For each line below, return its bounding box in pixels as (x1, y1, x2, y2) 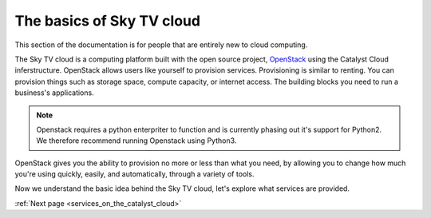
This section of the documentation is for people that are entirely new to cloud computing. (14, 40, 308, 50)
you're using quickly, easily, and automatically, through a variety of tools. (14, 169, 255, 179)
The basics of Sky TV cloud (14, 12, 201, 30)
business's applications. (14, 88, 95, 97)
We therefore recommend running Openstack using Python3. (36, 136, 237, 145)
